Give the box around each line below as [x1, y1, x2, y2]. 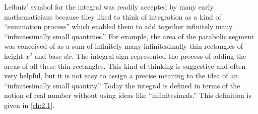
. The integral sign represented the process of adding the [72, 50, 246, 61]
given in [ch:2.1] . [4, 99, 54, 110]
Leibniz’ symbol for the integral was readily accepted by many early [4, 2, 214, 12]
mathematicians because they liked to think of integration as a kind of [4, 11, 221, 22]
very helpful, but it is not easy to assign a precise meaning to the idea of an [4, 70, 238, 81]
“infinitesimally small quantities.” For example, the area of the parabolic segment [4, 31, 254, 41]
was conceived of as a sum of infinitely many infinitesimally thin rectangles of [4, 41, 243, 51]
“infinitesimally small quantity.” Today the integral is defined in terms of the [4, 80, 240, 90]
